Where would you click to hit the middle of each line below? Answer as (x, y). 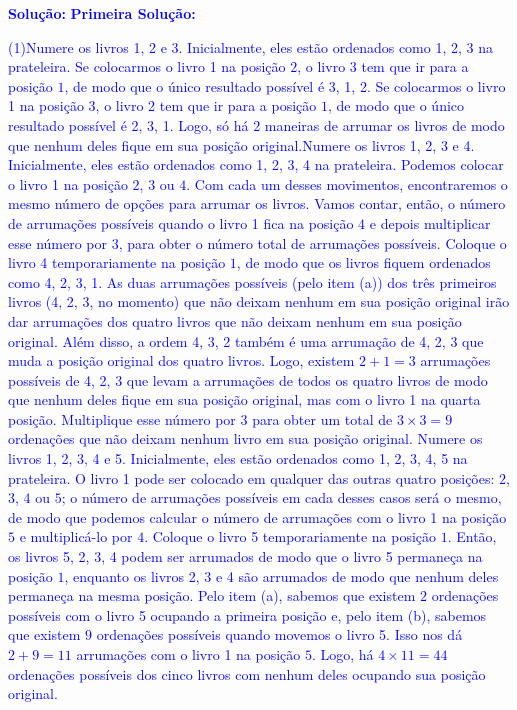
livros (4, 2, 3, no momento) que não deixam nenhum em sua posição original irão (259, 301)
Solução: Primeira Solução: (102, 13)
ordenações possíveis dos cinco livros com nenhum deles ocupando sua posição (247, 673)
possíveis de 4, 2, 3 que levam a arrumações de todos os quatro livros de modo (248, 379)
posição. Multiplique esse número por (122, 418)
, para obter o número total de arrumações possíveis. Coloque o (312, 242)
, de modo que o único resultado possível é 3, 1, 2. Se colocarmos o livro (285, 85)
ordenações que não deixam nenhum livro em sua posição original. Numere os (245, 438)
